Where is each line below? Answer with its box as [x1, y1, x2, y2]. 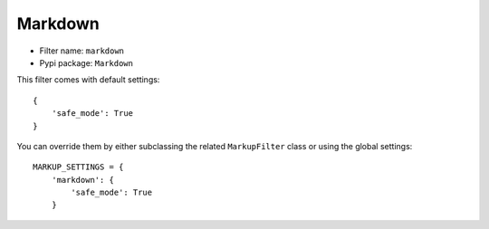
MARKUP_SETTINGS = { [33, 162, 124, 172]
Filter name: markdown [39, 45, 125, 56]
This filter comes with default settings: [16, 74, 160, 85]
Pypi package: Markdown [39, 57, 133, 68]
